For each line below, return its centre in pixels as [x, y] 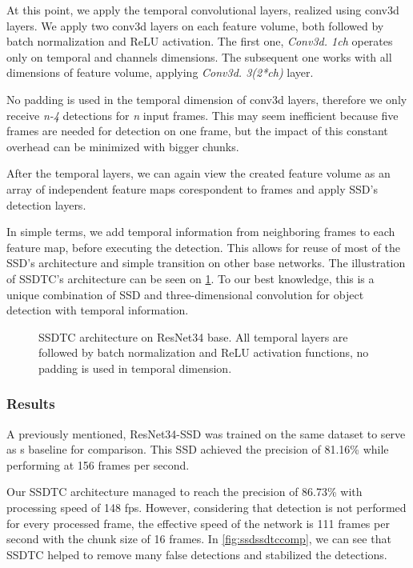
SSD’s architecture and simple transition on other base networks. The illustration [206, 263]
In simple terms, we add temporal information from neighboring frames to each [201, 232]
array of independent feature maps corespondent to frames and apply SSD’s [192, 188]
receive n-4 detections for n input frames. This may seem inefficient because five [202, 115]
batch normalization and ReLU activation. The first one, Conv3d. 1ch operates [200, 41]
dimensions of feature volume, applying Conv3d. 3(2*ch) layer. [160, 72]
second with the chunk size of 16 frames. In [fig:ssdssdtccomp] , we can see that [199, 539]
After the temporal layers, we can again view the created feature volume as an [198, 173]
